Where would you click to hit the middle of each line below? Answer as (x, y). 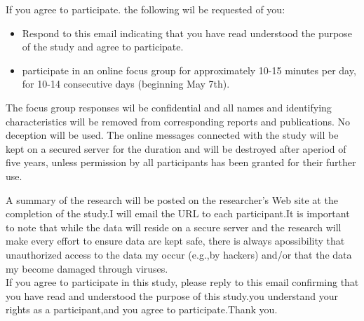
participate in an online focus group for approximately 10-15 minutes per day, (189, 70)
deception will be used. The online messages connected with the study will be (172, 135)
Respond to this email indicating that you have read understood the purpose (187, 33)
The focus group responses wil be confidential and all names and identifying (169, 107)
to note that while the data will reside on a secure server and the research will (174, 227)
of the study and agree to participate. (103, 47)
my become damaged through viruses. (87, 268)
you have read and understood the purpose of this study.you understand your (172, 295)
